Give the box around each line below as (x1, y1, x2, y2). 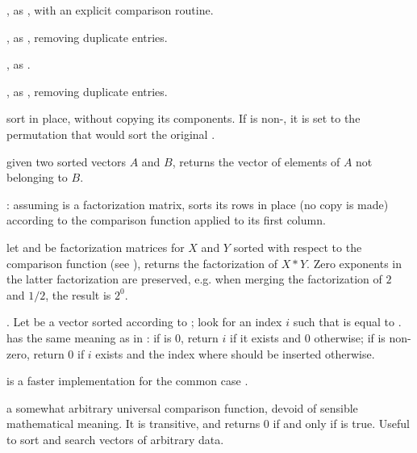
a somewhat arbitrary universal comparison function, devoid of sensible (6, 399, 358, 416)
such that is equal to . (293, 313, 402, 330)
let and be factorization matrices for (6, 238, 185, 255)
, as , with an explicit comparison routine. (6, 2, 214, 18)
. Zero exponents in (306, 254, 402, 271)
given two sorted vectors (6, 153, 126, 170)
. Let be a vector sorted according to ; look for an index (6, 313, 282, 330)
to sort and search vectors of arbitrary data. (6, 430, 224, 447)
